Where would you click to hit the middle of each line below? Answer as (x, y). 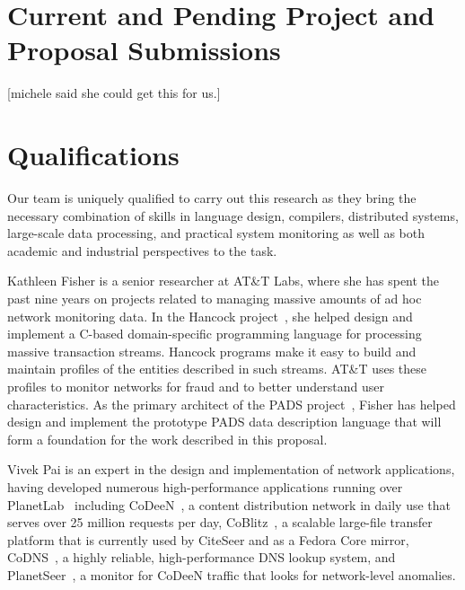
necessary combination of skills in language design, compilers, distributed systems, (233, 215)
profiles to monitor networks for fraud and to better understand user (196, 386)
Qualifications (93, 155)
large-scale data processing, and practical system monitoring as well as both (216, 233)
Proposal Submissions (144, 50)
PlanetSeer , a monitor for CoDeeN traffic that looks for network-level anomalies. (232, 574)
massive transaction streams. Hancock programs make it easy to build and (212, 351)
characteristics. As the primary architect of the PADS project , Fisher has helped (232, 404)
